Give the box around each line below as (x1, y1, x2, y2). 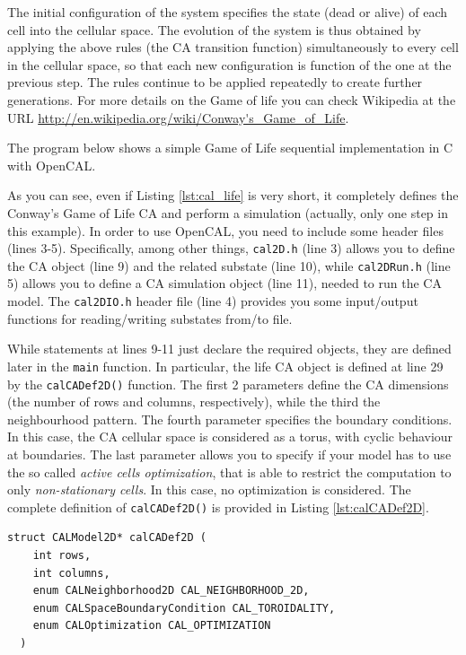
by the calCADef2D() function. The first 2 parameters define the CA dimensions (7, 374, 449, 393)
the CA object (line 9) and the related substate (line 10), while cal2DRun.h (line (7, 256, 451, 275)
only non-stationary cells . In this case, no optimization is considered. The (7, 480, 411, 499)
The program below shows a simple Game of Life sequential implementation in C (7, 138, 453, 157)
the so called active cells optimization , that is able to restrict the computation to (7, 462, 452, 481)
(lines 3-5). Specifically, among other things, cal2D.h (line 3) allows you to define (7, 239, 455, 258)
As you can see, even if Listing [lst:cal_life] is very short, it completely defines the (7, 186, 459, 205)
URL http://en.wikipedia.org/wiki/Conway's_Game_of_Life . (7, 108, 349, 127)
